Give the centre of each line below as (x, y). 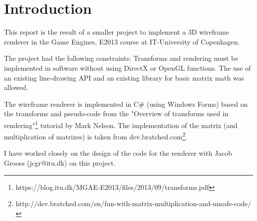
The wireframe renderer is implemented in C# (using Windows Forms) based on (126, 104)
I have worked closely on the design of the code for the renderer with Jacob (118, 153)
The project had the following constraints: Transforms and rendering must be (121, 58)
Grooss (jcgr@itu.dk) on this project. (60, 162)
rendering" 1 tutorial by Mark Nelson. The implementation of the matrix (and (121, 124)
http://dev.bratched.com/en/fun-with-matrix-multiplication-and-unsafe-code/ (133, 203)
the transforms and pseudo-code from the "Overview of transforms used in (116, 113)
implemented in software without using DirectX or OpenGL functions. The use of (128, 67)
